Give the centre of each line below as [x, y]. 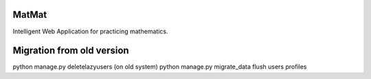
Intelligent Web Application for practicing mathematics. [90, 31]
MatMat [30, 15]
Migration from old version [71, 51]
